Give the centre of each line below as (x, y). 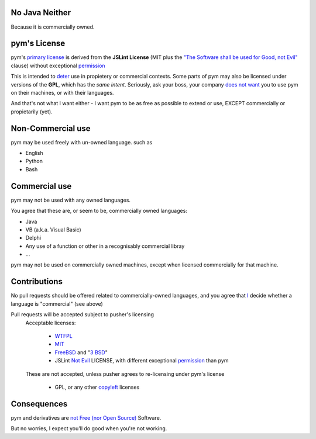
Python (34, 161)
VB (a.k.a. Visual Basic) (53, 229)
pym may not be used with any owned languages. (71, 200)
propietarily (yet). (32, 112)
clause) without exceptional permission (58, 65)
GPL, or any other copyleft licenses (97, 387)
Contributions (37, 281)
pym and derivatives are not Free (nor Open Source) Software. (86, 417)
